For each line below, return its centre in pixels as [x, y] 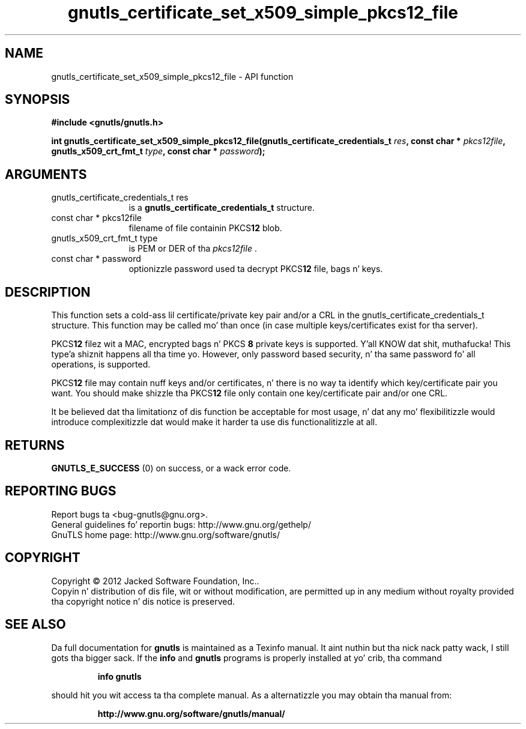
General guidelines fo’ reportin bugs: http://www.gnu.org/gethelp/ [181, 524]
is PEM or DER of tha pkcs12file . [193, 249]
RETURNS [35, 445]
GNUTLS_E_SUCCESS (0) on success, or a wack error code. [171, 468]
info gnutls [119, 676]
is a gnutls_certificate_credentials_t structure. [222, 208]
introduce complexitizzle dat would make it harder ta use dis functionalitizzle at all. [214, 422]
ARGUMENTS [46, 174]
